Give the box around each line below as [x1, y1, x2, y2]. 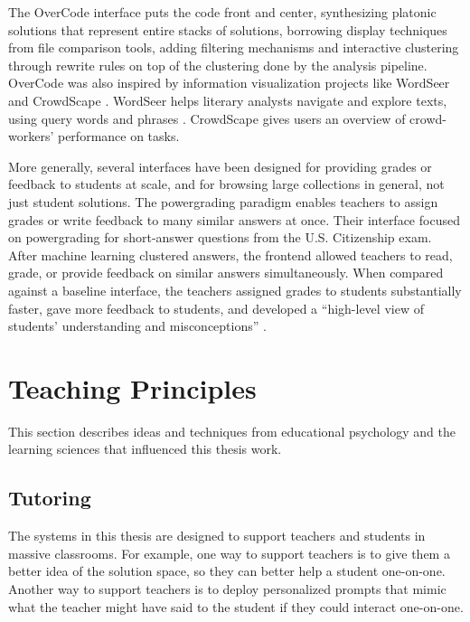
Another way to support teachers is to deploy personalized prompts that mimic [8, 579, 446, 598]
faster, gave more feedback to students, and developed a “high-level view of [8, 298, 424, 317]
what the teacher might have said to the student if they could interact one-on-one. [8, 597, 464, 616]
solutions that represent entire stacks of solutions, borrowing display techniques [8, 20, 447, 39]
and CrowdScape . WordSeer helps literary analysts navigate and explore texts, [8, 90, 447, 109]
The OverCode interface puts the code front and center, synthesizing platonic [8, 3, 437, 21]
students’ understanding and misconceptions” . [8, 316, 267, 335]
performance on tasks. [57, 127, 180, 146]
